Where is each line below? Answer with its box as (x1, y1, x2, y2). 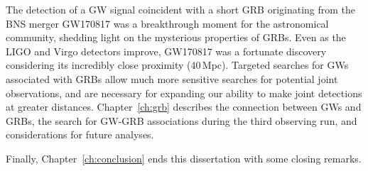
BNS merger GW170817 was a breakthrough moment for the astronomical (6, 16, 329, 31)
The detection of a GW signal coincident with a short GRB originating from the (6, 2, 356, 16)
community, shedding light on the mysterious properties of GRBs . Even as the (6, 30, 346, 45)
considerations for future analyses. (6, 127, 154, 142)
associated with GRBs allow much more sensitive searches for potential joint (6, 71, 338, 86)
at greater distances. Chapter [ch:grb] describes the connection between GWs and (6, 99, 362, 114)
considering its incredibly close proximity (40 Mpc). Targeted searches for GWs (6, 57, 349, 72)
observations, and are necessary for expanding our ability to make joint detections (6, 85, 362, 100)
